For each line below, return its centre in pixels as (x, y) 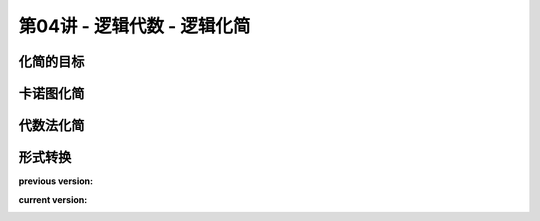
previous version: (56, 181)
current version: (53, 199)
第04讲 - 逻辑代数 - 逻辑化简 (134, 26)
